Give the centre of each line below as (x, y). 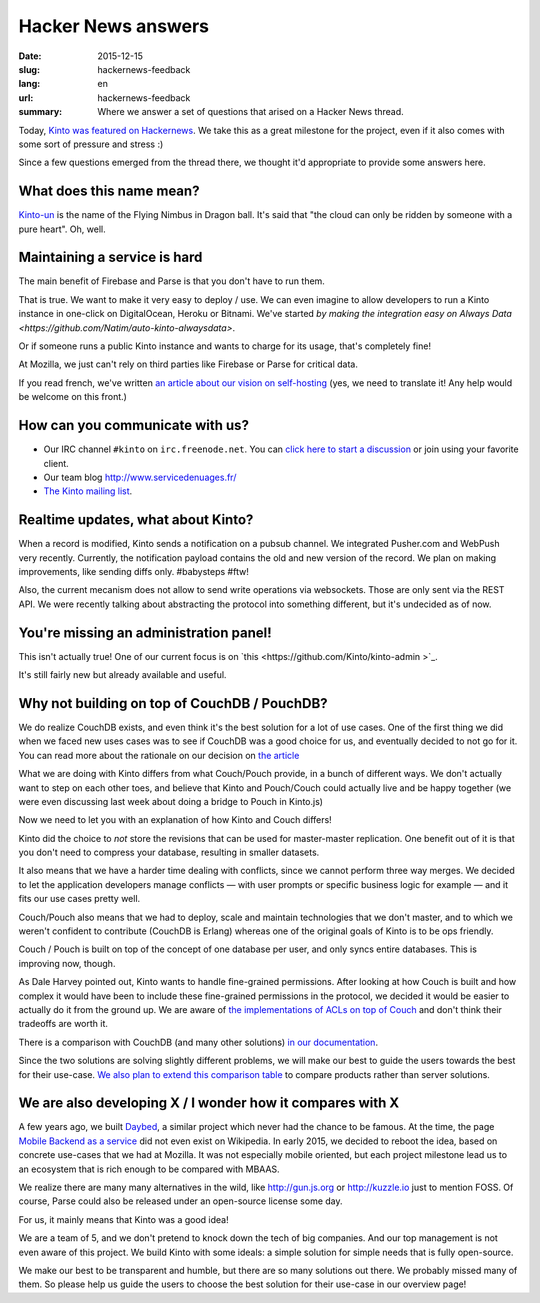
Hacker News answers (114, 26)
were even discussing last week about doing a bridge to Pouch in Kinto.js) (171, 801)
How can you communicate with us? (134, 425)
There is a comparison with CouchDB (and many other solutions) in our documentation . (198, 1042)
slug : (29, 69)
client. (56, 463)
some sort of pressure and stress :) (91, 144)
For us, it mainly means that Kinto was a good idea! (123, 1219)
